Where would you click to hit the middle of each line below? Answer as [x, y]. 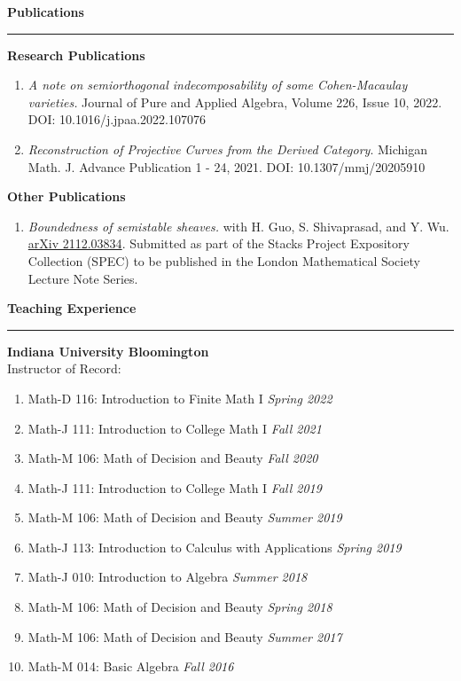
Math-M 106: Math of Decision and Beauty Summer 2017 [185, 636]
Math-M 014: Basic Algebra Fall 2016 [131, 666]
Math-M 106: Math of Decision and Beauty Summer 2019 [185, 517]
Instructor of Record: [64, 368]
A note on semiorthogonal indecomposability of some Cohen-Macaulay [218, 85]
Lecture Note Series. [83, 278]
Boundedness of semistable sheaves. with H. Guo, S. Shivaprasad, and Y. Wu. [238, 226]
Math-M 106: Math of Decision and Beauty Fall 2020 [173, 458]
